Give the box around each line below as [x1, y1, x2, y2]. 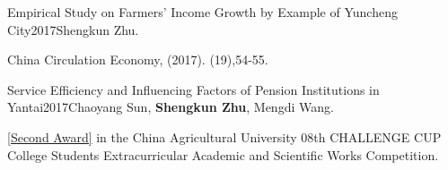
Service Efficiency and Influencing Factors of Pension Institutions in [7, 80, 380, 98]
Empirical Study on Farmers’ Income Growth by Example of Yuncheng [7, 3, 398, 21]
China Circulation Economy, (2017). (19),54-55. [7, 50, 268, 69]
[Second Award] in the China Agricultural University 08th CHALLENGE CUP [7, 127, 442, 146]
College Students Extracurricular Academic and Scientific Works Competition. [7, 145, 439, 164]
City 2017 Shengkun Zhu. [7, 20, 139, 38]
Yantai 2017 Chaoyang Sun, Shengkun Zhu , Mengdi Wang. [7, 98, 334, 116]
